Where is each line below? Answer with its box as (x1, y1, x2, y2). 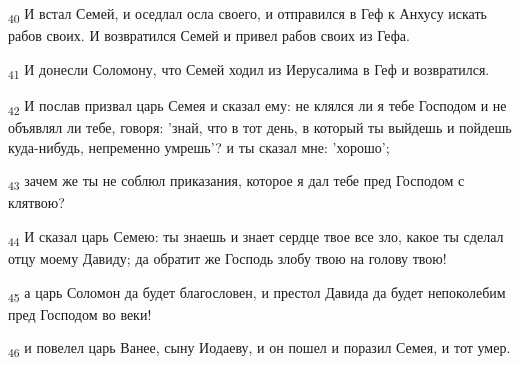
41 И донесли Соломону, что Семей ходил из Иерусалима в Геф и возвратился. (8, 58, 490, 82)
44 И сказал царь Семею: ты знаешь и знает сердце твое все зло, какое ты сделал (8, 225, 504, 249)
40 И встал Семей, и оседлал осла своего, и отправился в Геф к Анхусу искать (8, 3, 487, 26)
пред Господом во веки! (8, 303, 152, 324)
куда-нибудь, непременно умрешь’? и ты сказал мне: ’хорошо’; (8, 136, 390, 157)
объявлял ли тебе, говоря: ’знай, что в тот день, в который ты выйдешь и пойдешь (8, 116, 512, 137)
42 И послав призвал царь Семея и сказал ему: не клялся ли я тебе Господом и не (8, 94, 507, 118)
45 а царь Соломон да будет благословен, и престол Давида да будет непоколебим (8, 281, 506, 305)
